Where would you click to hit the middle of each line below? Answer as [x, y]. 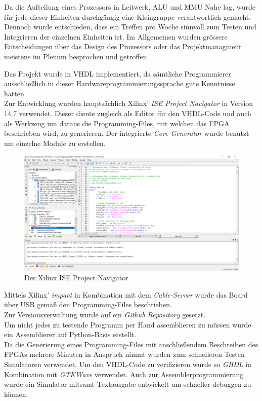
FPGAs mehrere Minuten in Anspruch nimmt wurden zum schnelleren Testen [124, 354]
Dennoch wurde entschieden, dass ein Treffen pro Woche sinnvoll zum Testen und [130, 27]
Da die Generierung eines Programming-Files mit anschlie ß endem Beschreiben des [131, 344]
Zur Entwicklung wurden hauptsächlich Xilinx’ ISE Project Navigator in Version [129, 103]
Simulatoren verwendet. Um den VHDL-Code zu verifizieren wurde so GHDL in [128, 364]
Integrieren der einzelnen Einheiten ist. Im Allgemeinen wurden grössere [116, 36]
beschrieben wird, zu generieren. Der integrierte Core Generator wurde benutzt [127, 133]
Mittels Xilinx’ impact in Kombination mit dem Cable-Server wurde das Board [126, 294]
